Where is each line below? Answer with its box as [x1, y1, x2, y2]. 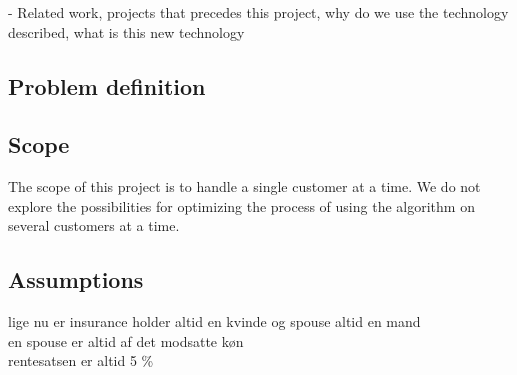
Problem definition [8, 70, 206, 101]
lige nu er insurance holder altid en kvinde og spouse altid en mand [8, 311, 421, 332]
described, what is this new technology [8, 21, 245, 42]
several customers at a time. [8, 215, 180, 236]
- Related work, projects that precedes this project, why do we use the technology [8, 2, 509, 22]
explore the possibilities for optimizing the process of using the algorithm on [8, 195, 475, 216]
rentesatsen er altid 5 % [8, 350, 154, 371]
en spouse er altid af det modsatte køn [8, 330, 244, 351]
